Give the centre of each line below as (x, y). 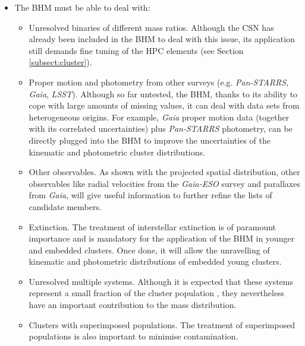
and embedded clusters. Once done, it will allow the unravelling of (149, 250)
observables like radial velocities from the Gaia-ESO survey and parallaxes (164, 183)
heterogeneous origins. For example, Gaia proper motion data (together (159, 117)
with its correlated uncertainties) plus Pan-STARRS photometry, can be (161, 128)
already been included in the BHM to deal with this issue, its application (162, 39)
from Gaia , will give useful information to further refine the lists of (150, 195)
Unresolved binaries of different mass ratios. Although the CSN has (151, 27)
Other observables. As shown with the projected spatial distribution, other (164, 172)
